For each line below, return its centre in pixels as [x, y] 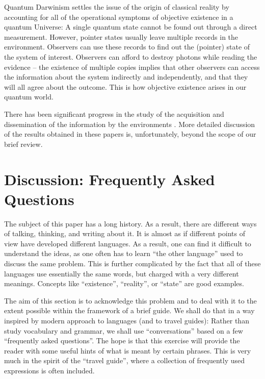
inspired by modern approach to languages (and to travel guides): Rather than [127, 320]
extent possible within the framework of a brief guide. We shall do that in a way [129, 310]
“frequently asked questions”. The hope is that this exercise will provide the [122, 340]
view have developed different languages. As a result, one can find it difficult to [128, 243]
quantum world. [29, 97]
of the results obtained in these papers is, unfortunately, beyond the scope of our [130, 134]
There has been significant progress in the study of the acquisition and [114, 113]
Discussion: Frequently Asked [110, 179]
